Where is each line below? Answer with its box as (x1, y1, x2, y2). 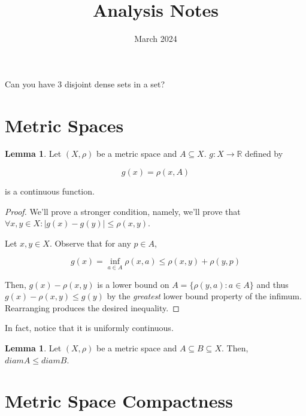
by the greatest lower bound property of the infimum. (107, 290, 302, 302)
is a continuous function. (5, 185, 95, 198)
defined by (245, 147, 283, 160)
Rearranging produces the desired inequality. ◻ (5, 301, 180, 314)
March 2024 (134, 32, 177, 45)
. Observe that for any (49, 236, 131, 249)
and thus (256, 278, 289, 290)
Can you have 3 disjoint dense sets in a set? (5, 77, 165, 90)
